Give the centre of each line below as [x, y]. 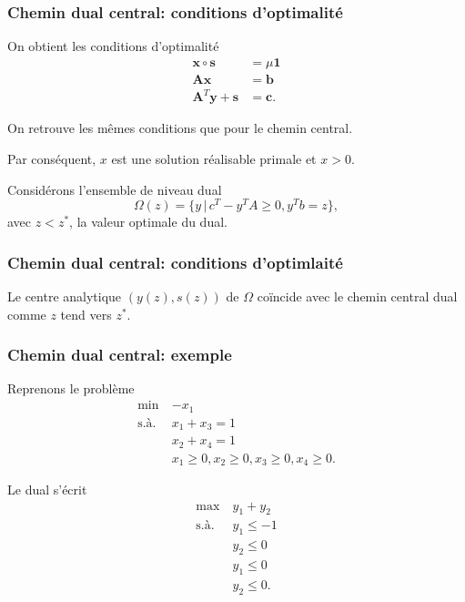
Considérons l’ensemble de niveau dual [115, 189]
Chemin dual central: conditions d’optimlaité [175, 262]
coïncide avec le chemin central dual [357, 296]
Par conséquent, [52, 158]
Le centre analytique [65, 296]
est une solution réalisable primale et [214, 158]
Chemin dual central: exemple [120, 355]
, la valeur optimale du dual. [148, 222]
